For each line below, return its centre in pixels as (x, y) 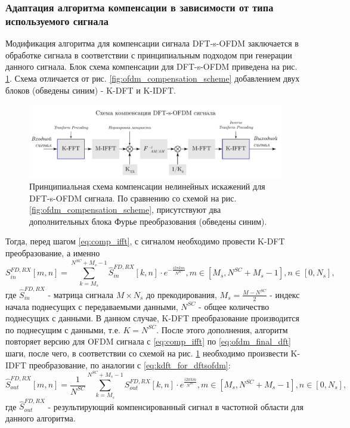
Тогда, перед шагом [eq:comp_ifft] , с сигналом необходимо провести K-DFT (145, 241)
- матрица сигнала (81, 294)
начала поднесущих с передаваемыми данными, (92, 306)
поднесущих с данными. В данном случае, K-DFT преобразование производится (152, 318)
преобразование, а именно (53, 253)
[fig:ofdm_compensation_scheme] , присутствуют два (125, 210)
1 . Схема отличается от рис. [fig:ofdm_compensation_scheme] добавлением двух (153, 78)
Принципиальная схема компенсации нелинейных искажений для (147, 186)
